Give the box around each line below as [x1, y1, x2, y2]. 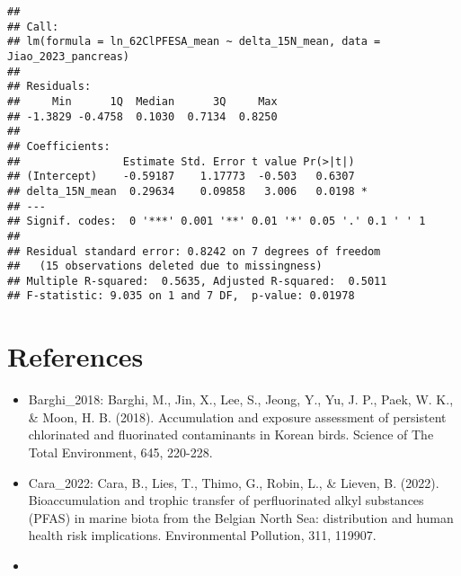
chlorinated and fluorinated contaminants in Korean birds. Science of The [28, 425, 434, 444]
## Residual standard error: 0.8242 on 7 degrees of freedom [7, 244, 381, 258]
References [7, 338, 144, 375]
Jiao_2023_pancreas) [7, 49, 130, 63]
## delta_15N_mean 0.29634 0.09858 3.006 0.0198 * [7, 184, 368, 198]
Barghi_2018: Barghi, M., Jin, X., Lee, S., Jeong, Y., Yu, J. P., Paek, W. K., [28, 390, 454, 409]
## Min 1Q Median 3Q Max [7, 94, 278, 108]
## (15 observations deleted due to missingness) [7, 260, 323, 273]
